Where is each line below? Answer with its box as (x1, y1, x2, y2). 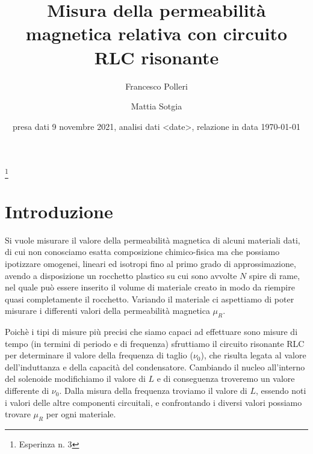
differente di (5, 384, 49, 397)
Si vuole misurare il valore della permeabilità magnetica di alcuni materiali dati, (5, 233, 300, 246)
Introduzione (5, 198, 113, 223)
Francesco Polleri (125, 79, 188, 92)
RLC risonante (94, 44, 219, 69)
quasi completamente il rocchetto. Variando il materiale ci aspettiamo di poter (5, 292, 294, 305)
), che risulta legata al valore (200, 349, 306, 361)
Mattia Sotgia (131, 100, 182, 112)
